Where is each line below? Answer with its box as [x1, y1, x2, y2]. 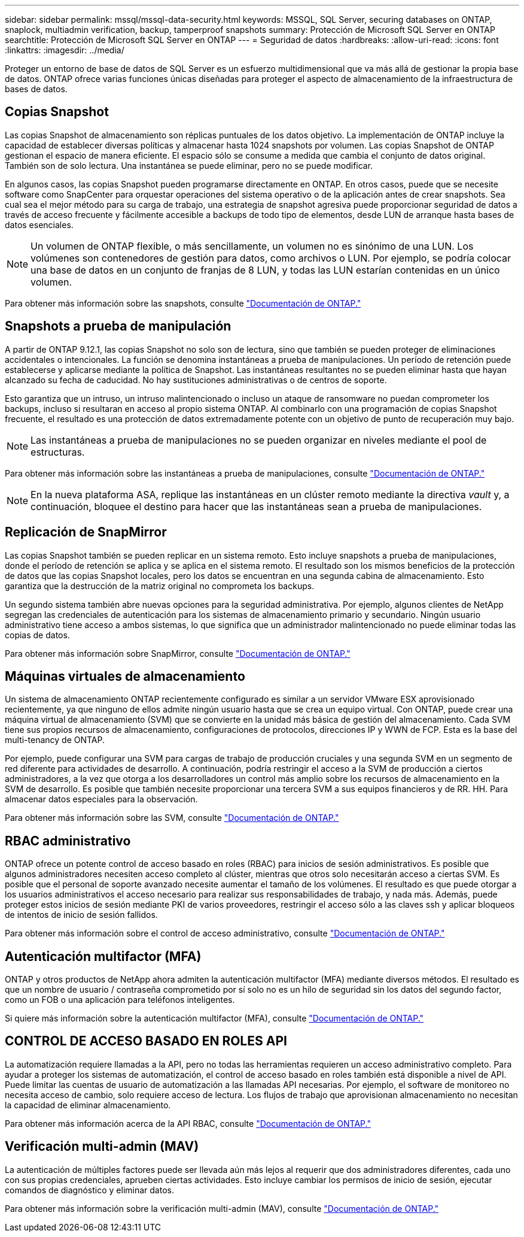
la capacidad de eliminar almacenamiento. [5, 1099, 171, 1110]
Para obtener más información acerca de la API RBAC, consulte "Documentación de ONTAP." [5, 1118, 371, 1129]
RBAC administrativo [5, 833, 131, 848]
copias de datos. [5, 629, 70, 640]
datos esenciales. [5, 219, 74, 230]
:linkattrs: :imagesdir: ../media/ [5, 45, 124, 55]
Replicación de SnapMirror [5, 524, 167, 540]
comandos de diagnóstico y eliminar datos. [5, 1184, 174, 1195]
